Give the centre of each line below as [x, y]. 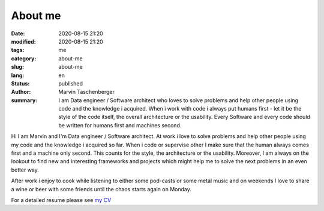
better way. [25, 170]
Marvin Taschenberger [87, 92]
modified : [23, 41]
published [71, 83]
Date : [18, 33]
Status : [20, 83]
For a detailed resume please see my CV [61, 200]
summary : [24, 100]
